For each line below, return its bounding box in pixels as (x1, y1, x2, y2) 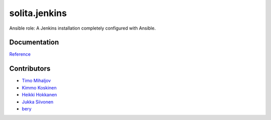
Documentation (9, 38, 59, 47)
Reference (9, 51, 31, 57)
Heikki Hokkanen (22, 92, 57, 98)
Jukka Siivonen (22, 98, 54, 105)
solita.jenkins (9, 8, 67, 19)
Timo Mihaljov (22, 78, 51, 84)
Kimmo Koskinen (22, 84, 57, 90)
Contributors (9, 64, 51, 73)
